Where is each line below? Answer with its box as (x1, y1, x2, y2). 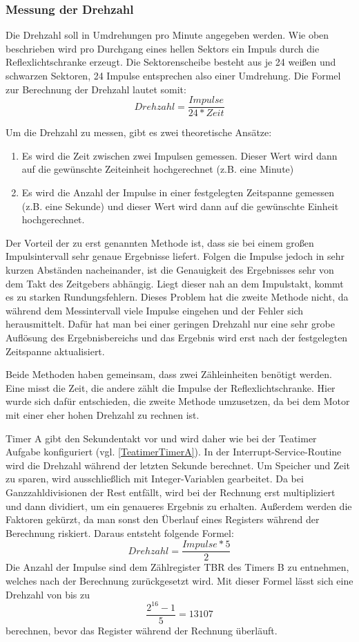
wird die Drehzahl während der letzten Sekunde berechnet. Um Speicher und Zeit (6, 457, 350, 472)
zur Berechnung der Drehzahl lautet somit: (6, 82, 186, 96)
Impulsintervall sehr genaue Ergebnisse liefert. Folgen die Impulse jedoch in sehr (6, 249, 345, 263)
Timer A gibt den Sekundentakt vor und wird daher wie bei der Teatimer (6, 431, 317, 445)
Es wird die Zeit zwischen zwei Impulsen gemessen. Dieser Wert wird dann (21, 148, 338, 162)
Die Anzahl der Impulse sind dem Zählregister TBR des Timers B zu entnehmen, (6, 560, 349, 574)
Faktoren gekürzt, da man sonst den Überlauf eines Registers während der (6, 512, 320, 527)
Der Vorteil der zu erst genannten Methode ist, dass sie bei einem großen (6, 235, 314, 249)
